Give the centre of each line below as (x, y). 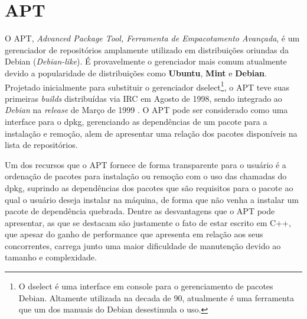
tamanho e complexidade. (51, 257)
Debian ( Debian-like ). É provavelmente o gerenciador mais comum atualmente (146, 61)
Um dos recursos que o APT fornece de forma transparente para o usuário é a (146, 164)
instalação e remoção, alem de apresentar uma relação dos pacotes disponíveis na (151, 133)
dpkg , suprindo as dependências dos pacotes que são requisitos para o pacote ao (149, 187)
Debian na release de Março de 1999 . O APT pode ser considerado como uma (146, 110)
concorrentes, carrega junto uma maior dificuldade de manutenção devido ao (143, 245)
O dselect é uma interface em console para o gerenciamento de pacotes (146, 286)
